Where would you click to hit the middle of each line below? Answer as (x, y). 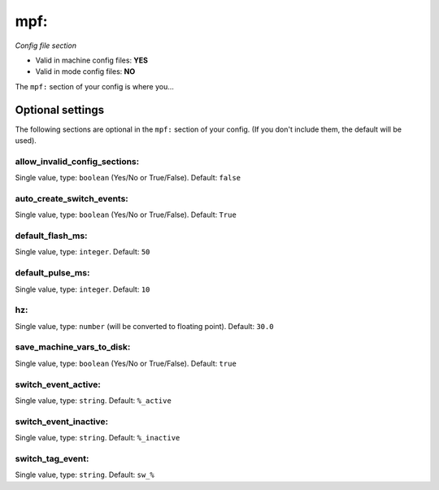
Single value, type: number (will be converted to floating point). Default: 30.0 (144, 326)
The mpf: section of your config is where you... (95, 86)
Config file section (46, 46)
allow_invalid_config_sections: (77, 161)
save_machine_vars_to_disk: (73, 347)
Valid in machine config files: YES (92, 60)
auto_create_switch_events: (72, 198)
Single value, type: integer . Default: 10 (83, 289)
